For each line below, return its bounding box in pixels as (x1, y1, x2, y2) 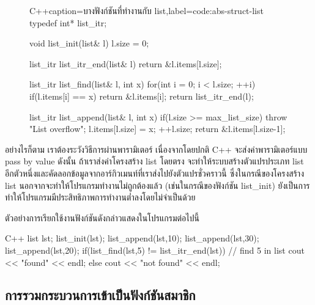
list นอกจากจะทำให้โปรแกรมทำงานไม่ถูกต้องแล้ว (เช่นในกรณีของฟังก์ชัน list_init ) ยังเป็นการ (5, 178, 310, 191)
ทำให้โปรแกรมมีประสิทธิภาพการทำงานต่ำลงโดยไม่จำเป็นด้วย (5, 191, 196, 204)
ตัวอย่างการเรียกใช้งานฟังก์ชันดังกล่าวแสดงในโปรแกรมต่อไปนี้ (5, 211, 199, 224)
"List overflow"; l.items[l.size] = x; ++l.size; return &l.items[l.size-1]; (29, 122, 286, 135)
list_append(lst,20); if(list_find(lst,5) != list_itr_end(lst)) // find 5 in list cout (5, 243, 305, 256)
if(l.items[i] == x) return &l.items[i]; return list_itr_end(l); (29, 89, 254, 102)
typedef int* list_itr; (29, 16, 107, 29)
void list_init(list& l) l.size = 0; (29, 37, 149, 50)
